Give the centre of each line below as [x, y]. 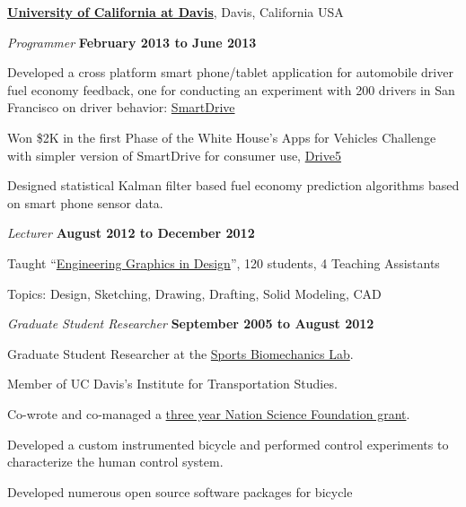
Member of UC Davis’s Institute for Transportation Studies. [172, 384]
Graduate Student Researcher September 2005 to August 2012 [191, 323]
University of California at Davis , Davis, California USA [176, 12]
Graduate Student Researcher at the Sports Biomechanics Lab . [180, 353]
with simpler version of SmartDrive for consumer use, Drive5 [174, 155]
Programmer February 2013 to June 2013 [132, 42]
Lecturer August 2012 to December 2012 [131, 233]
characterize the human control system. [115, 462]
